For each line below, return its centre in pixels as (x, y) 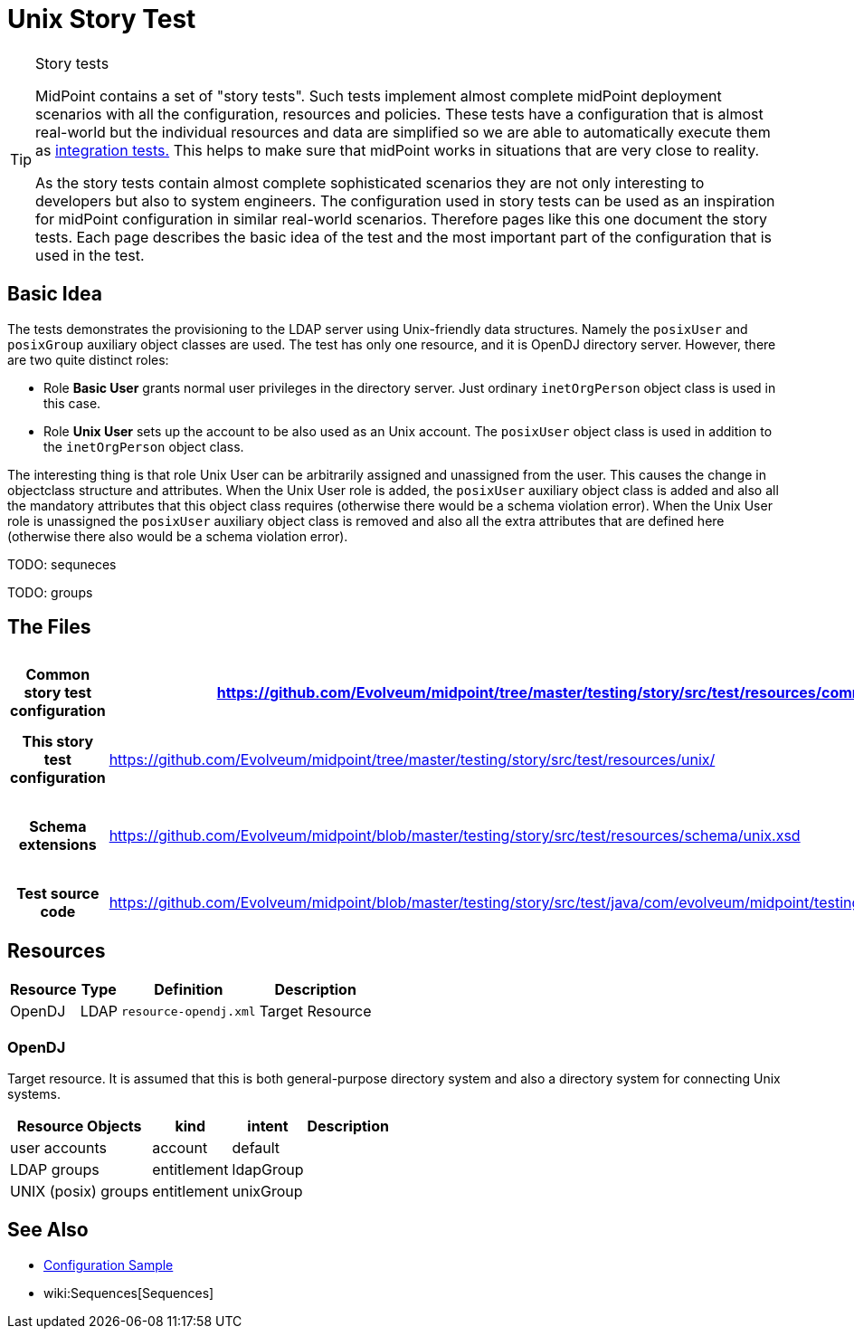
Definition (189, 990)
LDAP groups (55, 1170)
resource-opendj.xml (188, 1011)
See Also (48, 1230)
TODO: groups (50, 592)
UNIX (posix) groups (80, 1192)
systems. (34, 1094)
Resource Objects (79, 1126)
